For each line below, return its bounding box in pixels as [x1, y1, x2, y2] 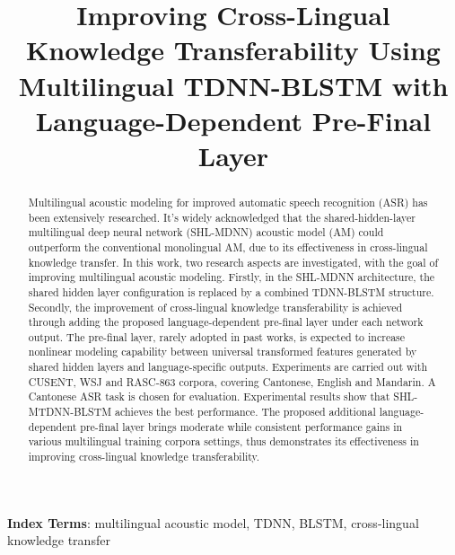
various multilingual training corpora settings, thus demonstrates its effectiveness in [28, 434, 419, 449]
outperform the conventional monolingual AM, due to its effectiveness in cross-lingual [28, 239, 428, 254]
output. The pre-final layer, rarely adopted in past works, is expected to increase [28, 329, 406, 344]
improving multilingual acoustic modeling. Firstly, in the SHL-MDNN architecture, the [28, 269, 435, 285]
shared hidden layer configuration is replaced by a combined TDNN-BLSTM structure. [28, 284, 434, 299]
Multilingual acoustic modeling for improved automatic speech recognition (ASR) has [28, 194, 428, 209]
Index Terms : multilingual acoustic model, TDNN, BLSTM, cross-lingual [7, 513, 419, 532]
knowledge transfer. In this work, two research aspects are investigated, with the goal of [28, 254, 439, 269]
